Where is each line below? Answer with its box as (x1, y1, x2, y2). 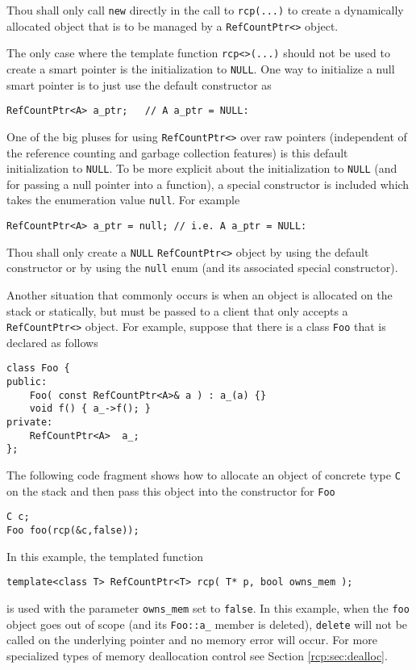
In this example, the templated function (6, 547, 203, 564)
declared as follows (6, 333, 98, 350)
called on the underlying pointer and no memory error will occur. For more (6, 631, 377, 648)
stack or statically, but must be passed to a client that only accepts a (6, 302, 348, 319)
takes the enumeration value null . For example (6, 191, 240, 208)
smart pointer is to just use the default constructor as (6, 76, 272, 93)
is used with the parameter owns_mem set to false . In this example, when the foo (6, 599, 410, 616)
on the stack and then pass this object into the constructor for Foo (6, 482, 335, 499)
